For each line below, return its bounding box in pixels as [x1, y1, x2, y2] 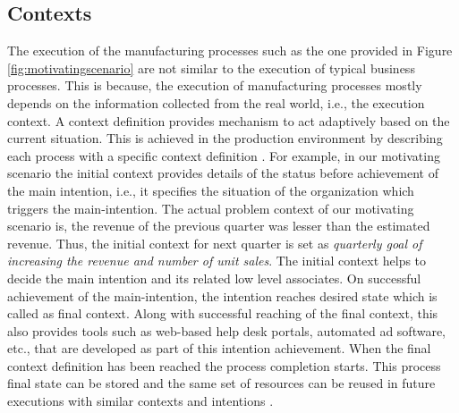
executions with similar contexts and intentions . [7, 392, 274, 410]
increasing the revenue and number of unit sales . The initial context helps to [7, 251, 427, 270]
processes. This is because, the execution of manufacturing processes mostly [7, 76, 422, 95]
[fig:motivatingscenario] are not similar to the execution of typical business [7, 58, 415, 77]
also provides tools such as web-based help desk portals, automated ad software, [7, 321, 446, 340]
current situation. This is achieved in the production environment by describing [7, 129, 443, 147]
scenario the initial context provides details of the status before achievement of [7, 164, 438, 182]
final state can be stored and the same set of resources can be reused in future [7, 374, 436, 392]
